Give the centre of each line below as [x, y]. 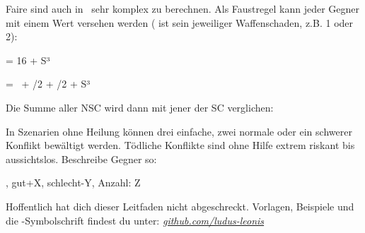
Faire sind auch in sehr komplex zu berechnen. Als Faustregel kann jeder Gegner [182, 8]
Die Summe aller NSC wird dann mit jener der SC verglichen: [140, 107]
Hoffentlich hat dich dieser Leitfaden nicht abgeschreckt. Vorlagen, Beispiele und [180, 206]
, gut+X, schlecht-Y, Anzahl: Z [73, 183]
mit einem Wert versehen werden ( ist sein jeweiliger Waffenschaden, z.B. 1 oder [180, 22]
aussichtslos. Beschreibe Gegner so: [81, 159]
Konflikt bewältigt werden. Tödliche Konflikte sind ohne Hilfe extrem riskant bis [180, 145]
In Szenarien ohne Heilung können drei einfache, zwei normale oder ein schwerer [179, 131]
